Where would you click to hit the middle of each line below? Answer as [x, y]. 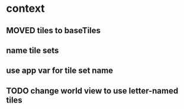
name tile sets [33, 50]
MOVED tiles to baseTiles [54, 31]
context [26, 9]
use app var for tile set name [60, 71]
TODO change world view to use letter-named [92, 91]
